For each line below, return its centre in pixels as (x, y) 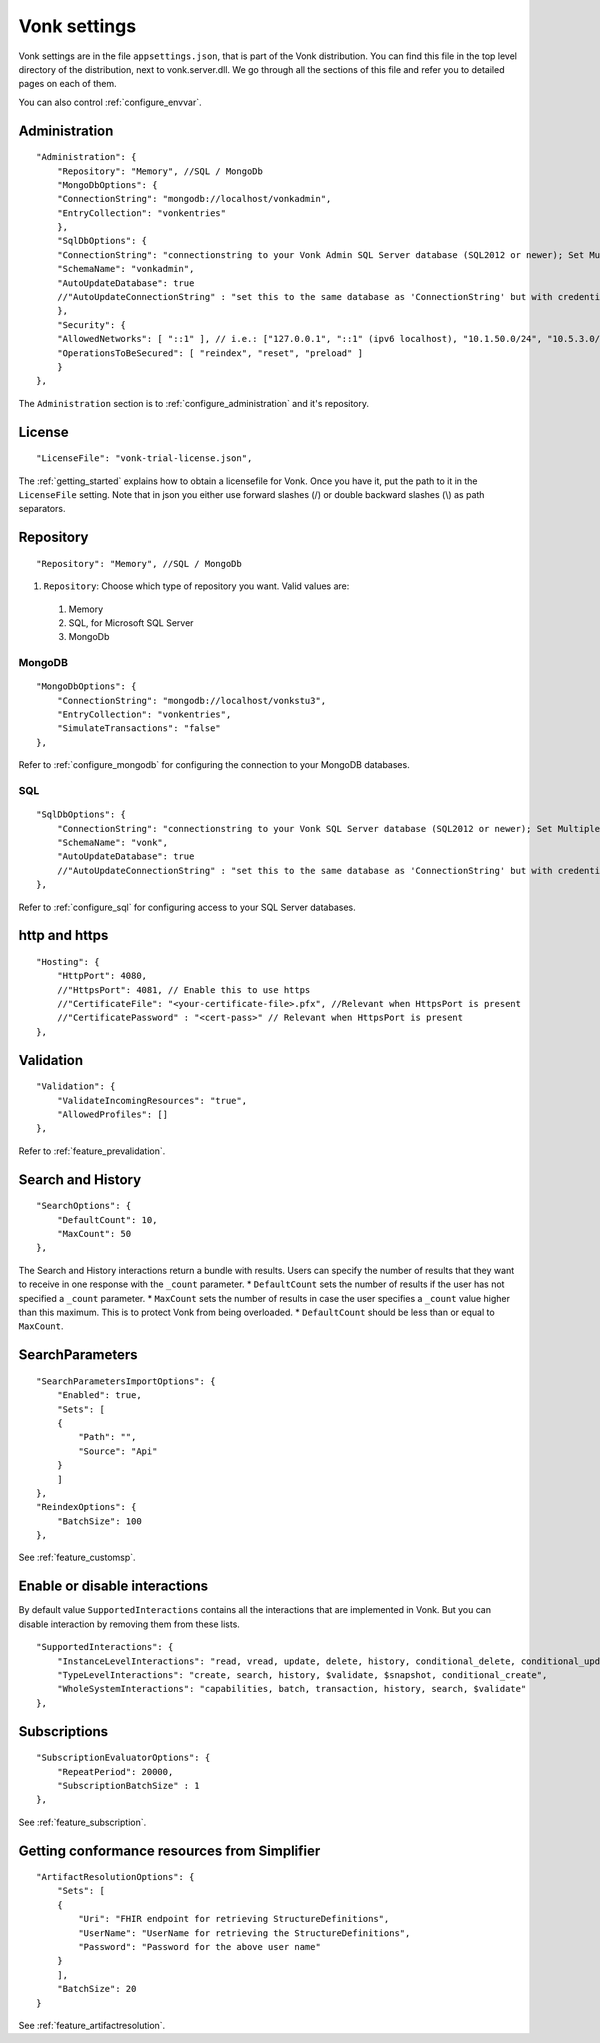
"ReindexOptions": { (86, 1507)
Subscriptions (63, 1731)
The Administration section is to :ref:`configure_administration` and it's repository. (194, 403)
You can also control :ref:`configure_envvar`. (110, 102)
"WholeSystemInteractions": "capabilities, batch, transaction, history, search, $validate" (291, 1689)
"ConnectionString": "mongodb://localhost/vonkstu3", (191, 700)
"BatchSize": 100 (99, 1521)
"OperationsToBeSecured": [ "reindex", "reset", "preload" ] (210, 353)
